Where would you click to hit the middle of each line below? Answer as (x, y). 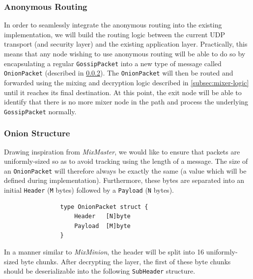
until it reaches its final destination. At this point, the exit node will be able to (123, 92)
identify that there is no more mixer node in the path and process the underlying (126, 102)
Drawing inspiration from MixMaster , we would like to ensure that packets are (122, 151)
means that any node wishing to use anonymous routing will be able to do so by (125, 53)
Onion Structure (37, 133)
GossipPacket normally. (40, 111)
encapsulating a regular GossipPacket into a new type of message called (113, 63)
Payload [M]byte (102, 226)
